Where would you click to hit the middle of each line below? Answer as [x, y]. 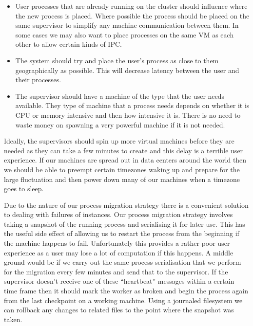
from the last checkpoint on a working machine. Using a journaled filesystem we [123, 300]
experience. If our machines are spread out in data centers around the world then [125, 160]
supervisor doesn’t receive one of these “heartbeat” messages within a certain [119, 281]
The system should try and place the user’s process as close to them [117, 60]
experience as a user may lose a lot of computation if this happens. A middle [119, 252]
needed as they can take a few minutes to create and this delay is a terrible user [124, 150]
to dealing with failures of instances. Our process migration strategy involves [118, 214]
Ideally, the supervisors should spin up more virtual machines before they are [119, 141]
